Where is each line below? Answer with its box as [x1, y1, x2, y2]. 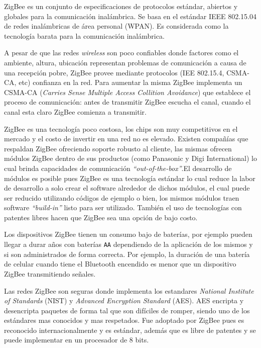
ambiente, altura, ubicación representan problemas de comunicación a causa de [4, 57, 246, 67]
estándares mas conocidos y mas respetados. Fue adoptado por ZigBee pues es [4, 315, 244, 325]
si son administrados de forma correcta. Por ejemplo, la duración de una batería [4, 248, 250, 259]
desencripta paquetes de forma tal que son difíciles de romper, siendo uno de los [4, 305, 250, 315]
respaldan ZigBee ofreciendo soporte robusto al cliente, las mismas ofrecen [4, 143, 232, 153]
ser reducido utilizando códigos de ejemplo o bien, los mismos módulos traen [4, 192, 239, 203]
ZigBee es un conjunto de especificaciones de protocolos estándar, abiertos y [4, 1, 238, 11]
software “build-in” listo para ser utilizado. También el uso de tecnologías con [4, 202, 242, 213]
